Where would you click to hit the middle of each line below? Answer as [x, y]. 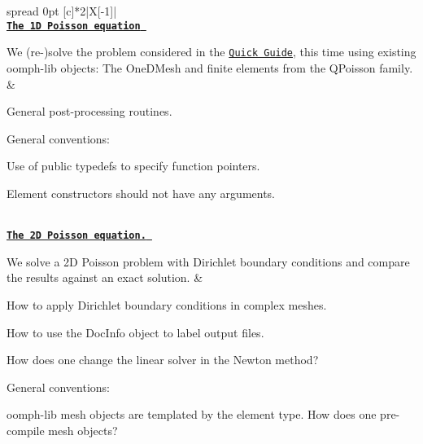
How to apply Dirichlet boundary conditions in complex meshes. [167, 304]
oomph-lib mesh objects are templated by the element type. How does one [192, 414]
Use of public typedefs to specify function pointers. [133, 166]
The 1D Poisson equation [74, 26]
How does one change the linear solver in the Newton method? [163, 360]
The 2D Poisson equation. [76, 236]
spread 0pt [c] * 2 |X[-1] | [62, 11]
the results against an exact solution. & [105, 277]
